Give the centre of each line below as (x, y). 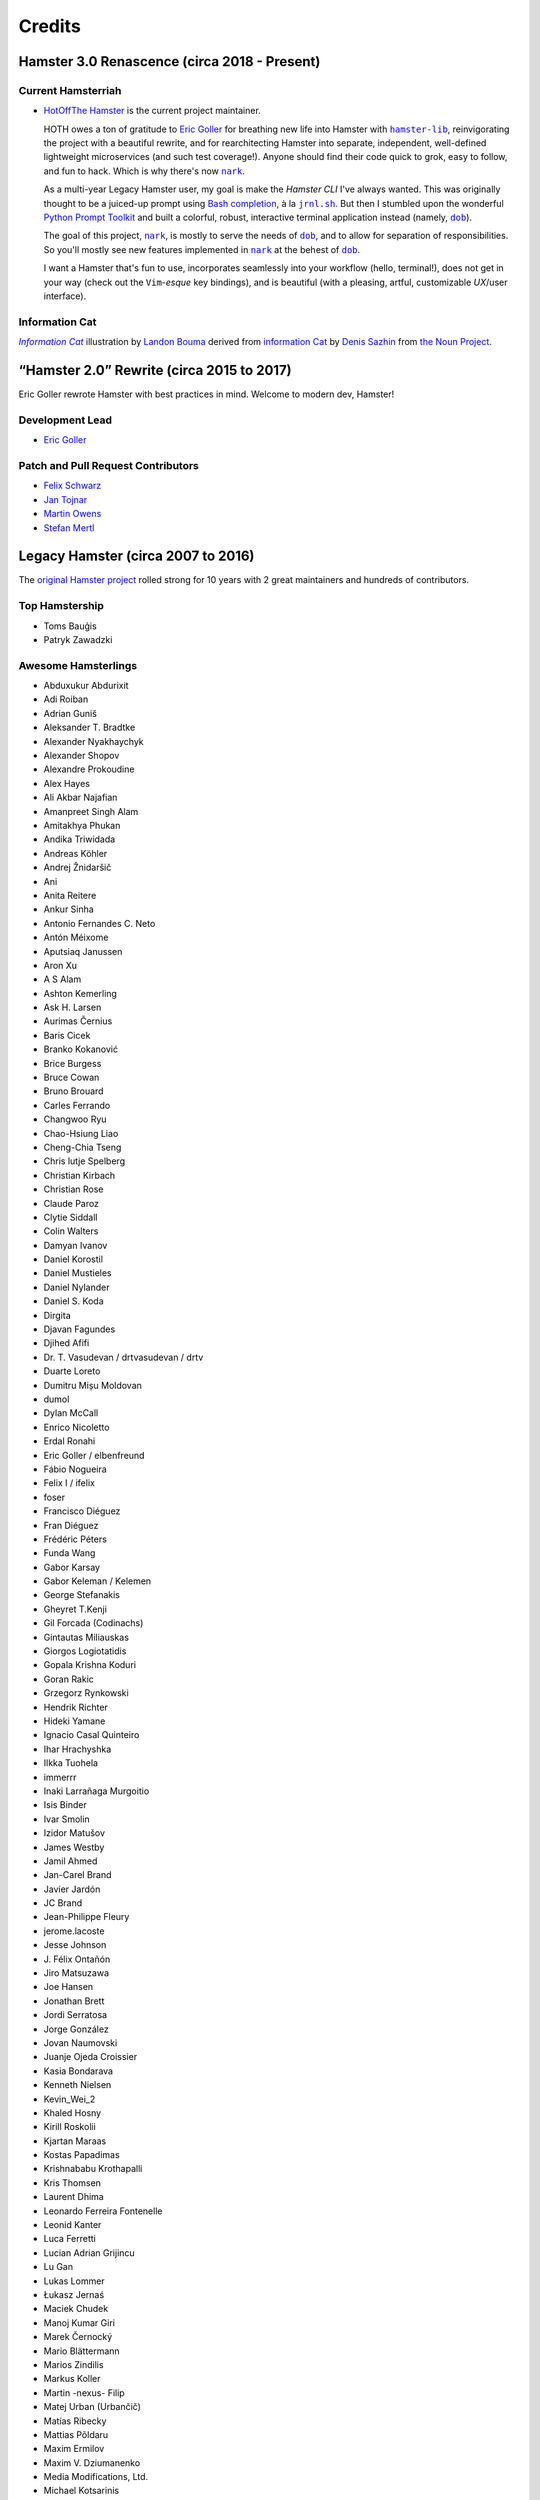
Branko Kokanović (81, 1049)
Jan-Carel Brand (77, 1875)
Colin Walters (71, 1231)
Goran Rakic (69, 1679)
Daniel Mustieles (77, 1273)
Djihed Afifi (66, 1343)
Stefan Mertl (69, 527)
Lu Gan (58, 2267)
